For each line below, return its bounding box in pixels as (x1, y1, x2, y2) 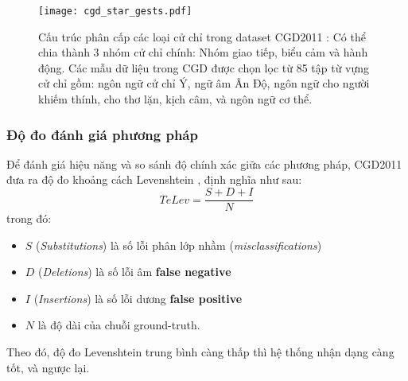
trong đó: (6, 210, 52, 227)
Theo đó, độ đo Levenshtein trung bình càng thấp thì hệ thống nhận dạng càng (6, 344, 394, 360)
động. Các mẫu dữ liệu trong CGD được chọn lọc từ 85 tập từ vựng (38, 59, 370, 76)
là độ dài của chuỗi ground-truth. (37, 317, 200, 333)
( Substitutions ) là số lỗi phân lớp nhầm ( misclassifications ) (36, 236, 322, 253)
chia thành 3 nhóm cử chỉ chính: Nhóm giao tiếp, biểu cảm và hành (38, 44, 368, 60)
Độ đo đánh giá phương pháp (6, 124, 198, 144)
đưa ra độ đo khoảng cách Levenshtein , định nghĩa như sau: (6, 171, 302, 188)
